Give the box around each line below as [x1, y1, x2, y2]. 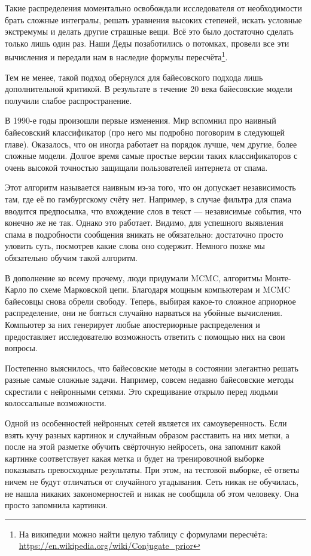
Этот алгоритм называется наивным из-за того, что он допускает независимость [5, 181, 296, 193]
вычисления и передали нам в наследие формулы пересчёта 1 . [5, 49, 228, 63]
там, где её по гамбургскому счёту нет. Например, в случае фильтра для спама [5, 192, 292, 205]
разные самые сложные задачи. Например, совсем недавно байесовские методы [5, 373, 294, 386]
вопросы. [5, 342, 38, 354]
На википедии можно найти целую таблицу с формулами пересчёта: [19, 527, 268, 540]
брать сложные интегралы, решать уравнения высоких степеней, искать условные [5, 13, 302, 26]
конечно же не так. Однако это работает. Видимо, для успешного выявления [5, 216, 283, 229]
